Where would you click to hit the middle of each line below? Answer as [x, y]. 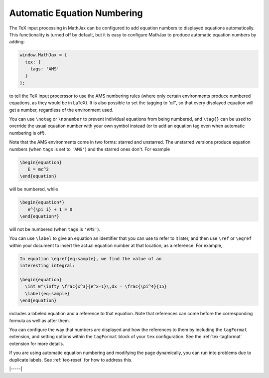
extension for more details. [37, 344]
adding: [17, 42]
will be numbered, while [34, 189]
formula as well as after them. [40, 320]
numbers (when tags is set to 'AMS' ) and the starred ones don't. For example [90, 149]
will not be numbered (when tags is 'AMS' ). [55, 229]
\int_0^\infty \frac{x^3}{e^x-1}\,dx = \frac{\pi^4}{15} [96, 286]
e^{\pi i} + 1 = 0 [50, 209]
